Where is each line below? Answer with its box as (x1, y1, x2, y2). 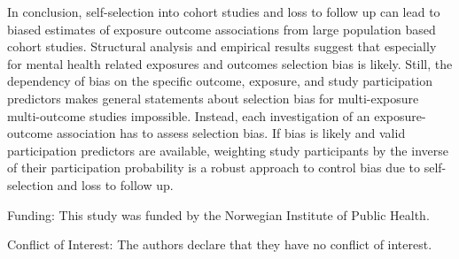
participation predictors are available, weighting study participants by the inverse (7, 141, 448, 159)
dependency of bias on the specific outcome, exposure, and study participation (7, 72, 432, 90)
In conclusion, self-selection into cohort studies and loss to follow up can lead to (7, 3, 440, 20)
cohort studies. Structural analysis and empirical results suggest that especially (7, 37, 437, 56)
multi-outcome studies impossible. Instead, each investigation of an (7, 106, 370, 125)
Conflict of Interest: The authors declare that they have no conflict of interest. (7, 235, 432, 254)
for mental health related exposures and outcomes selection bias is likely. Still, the (7, 54, 453, 72)
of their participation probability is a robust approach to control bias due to (7, 158, 421, 177)
